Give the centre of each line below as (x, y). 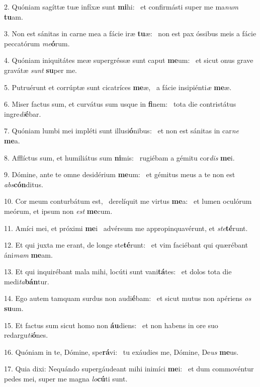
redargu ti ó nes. (26, 335)
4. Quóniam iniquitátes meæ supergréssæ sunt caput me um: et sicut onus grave (129, 60)
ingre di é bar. (23, 113)
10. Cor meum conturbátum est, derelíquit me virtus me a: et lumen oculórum (128, 201)
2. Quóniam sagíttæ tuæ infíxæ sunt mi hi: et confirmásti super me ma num (121, 7)
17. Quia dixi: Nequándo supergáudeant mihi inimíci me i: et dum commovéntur (129, 369)
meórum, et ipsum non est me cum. (58, 211)
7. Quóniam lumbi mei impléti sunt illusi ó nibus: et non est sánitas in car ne (122, 131)
